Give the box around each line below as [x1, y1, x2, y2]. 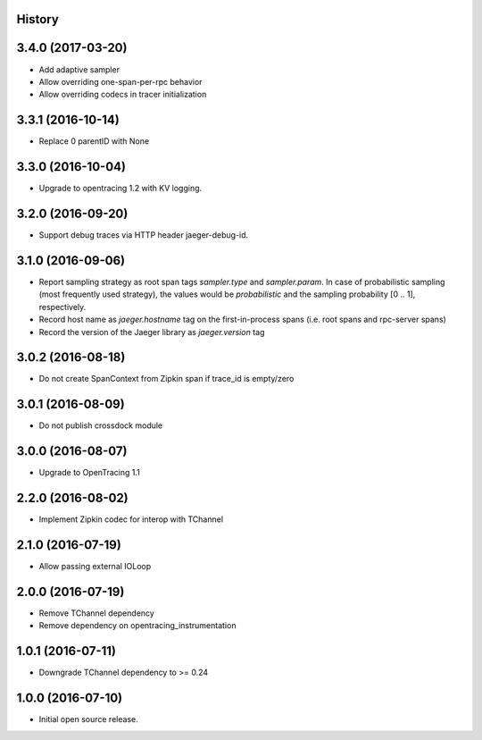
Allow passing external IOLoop [38, 561, 152, 572]
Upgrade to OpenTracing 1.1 [38, 467, 140, 478]
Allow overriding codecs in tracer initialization [38, 89, 207, 100]
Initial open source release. [38, 714, 138, 725]
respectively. [38, 301, 87, 312]
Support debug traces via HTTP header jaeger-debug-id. [38, 230, 249, 240]
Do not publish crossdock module [38, 420, 163, 431]
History [16, 12, 60, 27]
